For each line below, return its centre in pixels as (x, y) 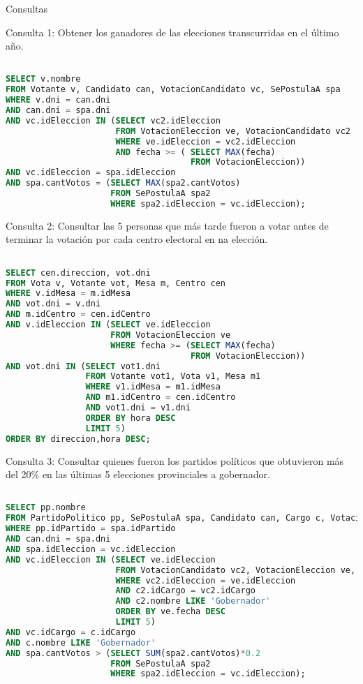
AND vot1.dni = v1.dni (138, 408)
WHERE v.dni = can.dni (58, 100)
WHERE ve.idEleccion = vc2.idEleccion (206, 141)
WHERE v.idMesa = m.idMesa (68, 293)
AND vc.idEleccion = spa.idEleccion (91, 173)
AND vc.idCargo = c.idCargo (71, 632)
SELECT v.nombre (43, 79)
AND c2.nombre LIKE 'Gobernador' (193, 601)
